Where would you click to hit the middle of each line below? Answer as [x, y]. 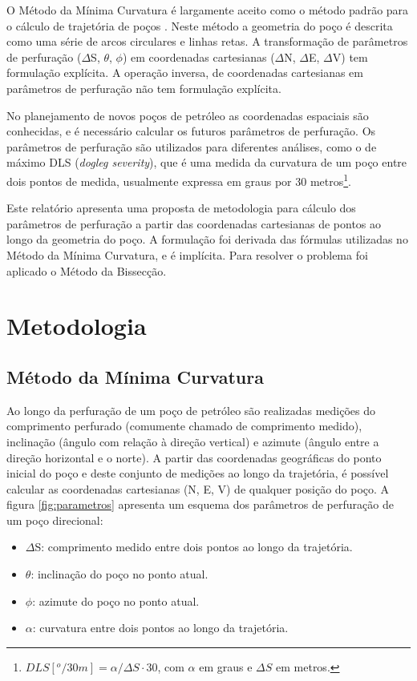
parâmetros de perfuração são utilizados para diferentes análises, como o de [192, 146]
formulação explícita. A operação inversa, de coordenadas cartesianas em [185, 73]
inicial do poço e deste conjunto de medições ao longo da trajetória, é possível [198, 473]
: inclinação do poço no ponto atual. [119, 574]
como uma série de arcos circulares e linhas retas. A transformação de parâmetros [207, 41]
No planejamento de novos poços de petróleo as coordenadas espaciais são [188, 115]
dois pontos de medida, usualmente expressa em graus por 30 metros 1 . [179, 179]
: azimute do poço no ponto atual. [116, 600]
